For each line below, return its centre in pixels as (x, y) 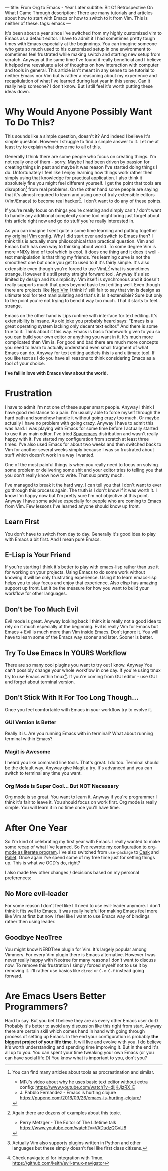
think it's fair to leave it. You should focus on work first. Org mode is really (81, 802)
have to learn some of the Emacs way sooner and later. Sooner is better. (79, 637)
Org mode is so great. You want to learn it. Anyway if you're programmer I (81, 797)
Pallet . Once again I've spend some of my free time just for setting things (80, 858)
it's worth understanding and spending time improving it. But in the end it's (82, 1047)
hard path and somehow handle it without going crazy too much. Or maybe (82, 418)
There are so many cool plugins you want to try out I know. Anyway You (79, 665)
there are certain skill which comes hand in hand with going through (75, 1031)
